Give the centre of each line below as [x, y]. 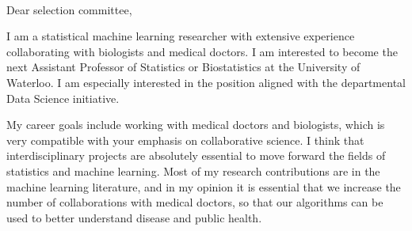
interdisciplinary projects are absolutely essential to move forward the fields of [196, 155]
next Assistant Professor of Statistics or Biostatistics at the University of [183, 67]
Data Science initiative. [63, 98]
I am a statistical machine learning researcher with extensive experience [181, 36]
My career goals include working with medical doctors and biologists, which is [196, 125]
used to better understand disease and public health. [134, 217]
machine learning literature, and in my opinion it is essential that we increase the [204, 186]
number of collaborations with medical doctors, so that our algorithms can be [195, 202]
